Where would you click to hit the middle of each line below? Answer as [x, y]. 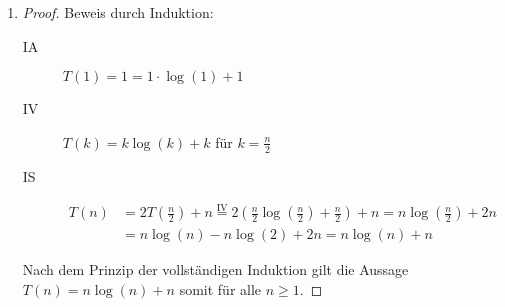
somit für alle [220, 289]
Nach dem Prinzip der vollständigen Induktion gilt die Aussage [215, 269]
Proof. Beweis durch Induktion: [118, 12]
